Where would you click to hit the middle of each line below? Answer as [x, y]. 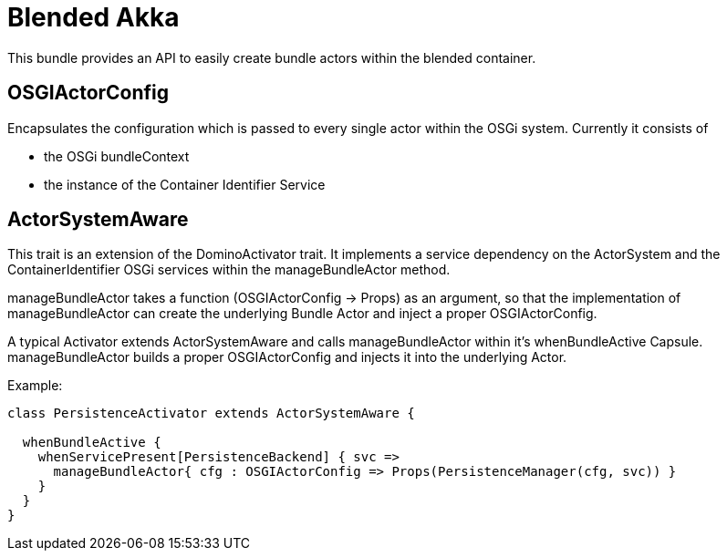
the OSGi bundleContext [117, 156]
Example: [35, 386]
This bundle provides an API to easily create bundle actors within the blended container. [272, 57]
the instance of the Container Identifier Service [185, 184]
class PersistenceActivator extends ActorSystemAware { [211, 413]
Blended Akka [93, 17]
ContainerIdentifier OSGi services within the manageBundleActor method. [229, 270]
